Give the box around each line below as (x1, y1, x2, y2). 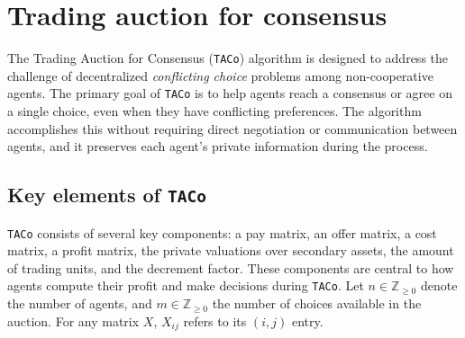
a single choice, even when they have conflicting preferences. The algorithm (7, 102, 422, 120)
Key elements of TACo (7, 181, 206, 209)
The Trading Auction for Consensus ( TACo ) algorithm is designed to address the (7, 49, 449, 67)
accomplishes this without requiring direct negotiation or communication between (7, 119, 458, 138)
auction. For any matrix (7, 311, 140, 330)
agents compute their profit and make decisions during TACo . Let (7, 276, 364, 295)
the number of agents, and (7, 294, 152, 313)
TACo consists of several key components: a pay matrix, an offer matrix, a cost (7, 223, 437, 242)
